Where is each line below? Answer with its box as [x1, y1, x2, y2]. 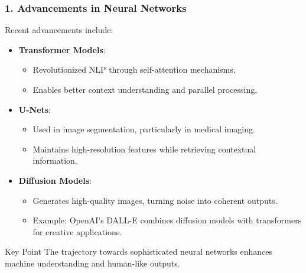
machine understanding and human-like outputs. [5, 256, 180, 269]
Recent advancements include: [5, 24, 113, 36]
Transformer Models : [18, 43, 106, 56]
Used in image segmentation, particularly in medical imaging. [32, 123, 255, 135]
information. [32, 154, 77, 167]
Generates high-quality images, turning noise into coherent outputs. [32, 194, 278, 206]
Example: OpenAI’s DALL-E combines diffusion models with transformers [32, 214, 302, 226]
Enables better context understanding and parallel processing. [32, 83, 258, 95]
